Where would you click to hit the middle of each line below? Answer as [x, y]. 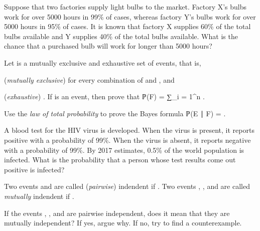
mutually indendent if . [39, 196]
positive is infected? [34, 169]
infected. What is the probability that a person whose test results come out [120, 160]
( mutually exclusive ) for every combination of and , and [89, 79]
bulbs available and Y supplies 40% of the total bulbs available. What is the [121, 36]
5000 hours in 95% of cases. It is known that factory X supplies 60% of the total [127, 26]
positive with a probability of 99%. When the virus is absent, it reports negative [127, 140]
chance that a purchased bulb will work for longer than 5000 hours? [108, 46]
